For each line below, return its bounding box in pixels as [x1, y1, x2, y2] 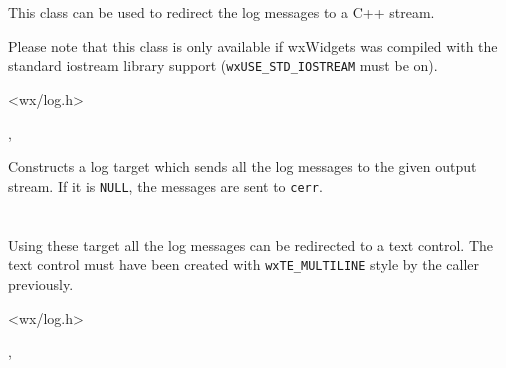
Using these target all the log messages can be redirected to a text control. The [8, 234, 494, 255]
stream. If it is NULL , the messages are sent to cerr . [8, 175, 323, 196]
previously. [8, 273, 74, 294]
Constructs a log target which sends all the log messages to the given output [8, 156, 477, 177]
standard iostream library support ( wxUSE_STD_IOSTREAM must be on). [8, 55, 438, 76]
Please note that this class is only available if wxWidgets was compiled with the [8, 35, 498, 56]
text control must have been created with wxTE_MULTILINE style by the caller [8, 254, 480, 275]
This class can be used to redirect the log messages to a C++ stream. [8, 2, 435, 23]
